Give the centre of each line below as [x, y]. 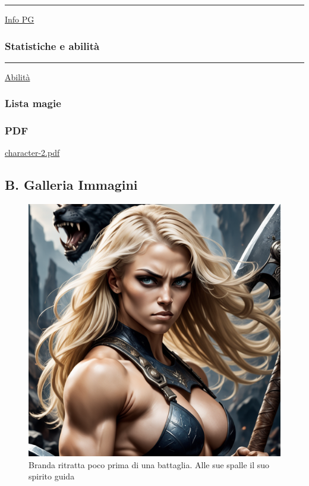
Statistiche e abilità [52, 46]
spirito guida [52, 476]
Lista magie [33, 103]
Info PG [20, 19]
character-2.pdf [32, 153]
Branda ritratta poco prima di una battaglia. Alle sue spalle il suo [149, 464]
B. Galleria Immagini [71, 185]
